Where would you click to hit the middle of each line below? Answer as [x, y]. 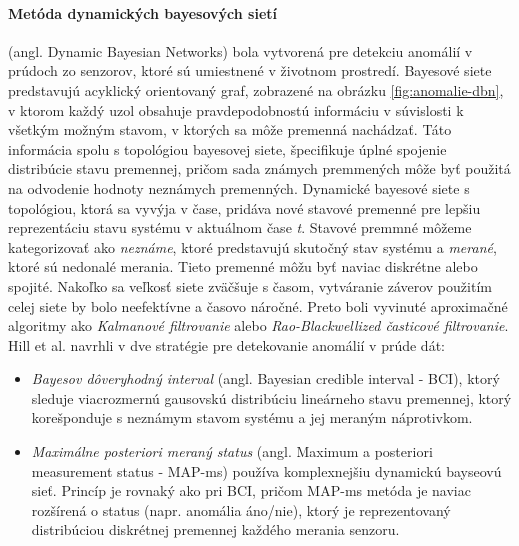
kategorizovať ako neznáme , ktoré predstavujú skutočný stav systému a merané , [252, 246]
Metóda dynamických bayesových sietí [143, 12]
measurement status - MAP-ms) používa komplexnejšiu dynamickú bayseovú [266, 470]
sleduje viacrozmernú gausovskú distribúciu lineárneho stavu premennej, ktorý [271, 397]
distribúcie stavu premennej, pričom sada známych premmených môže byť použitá [259, 168]
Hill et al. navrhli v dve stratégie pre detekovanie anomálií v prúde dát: [226, 344]
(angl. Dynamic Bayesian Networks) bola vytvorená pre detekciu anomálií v [240, 50]
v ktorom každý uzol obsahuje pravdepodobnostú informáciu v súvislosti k [236, 109]
